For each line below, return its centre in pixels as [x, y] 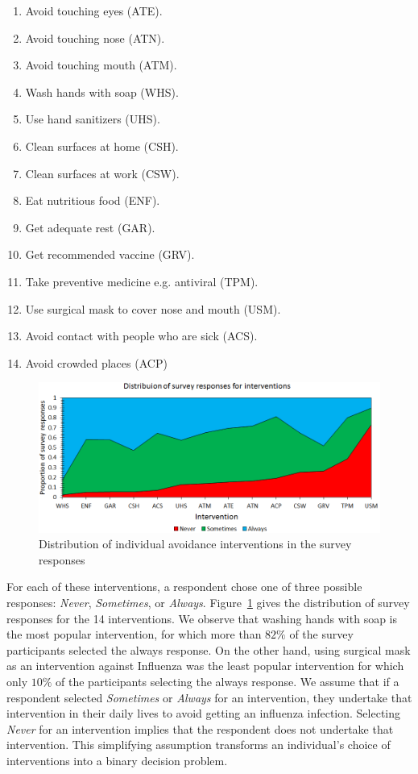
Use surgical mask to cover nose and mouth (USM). [153, 308]
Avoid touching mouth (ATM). [101, 65]
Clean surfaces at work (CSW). [102, 173]
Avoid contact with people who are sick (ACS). [141, 336]
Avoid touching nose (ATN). [95, 37]
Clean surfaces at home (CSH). [102, 146]
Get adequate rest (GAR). [90, 227]
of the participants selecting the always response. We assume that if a [228, 681]
